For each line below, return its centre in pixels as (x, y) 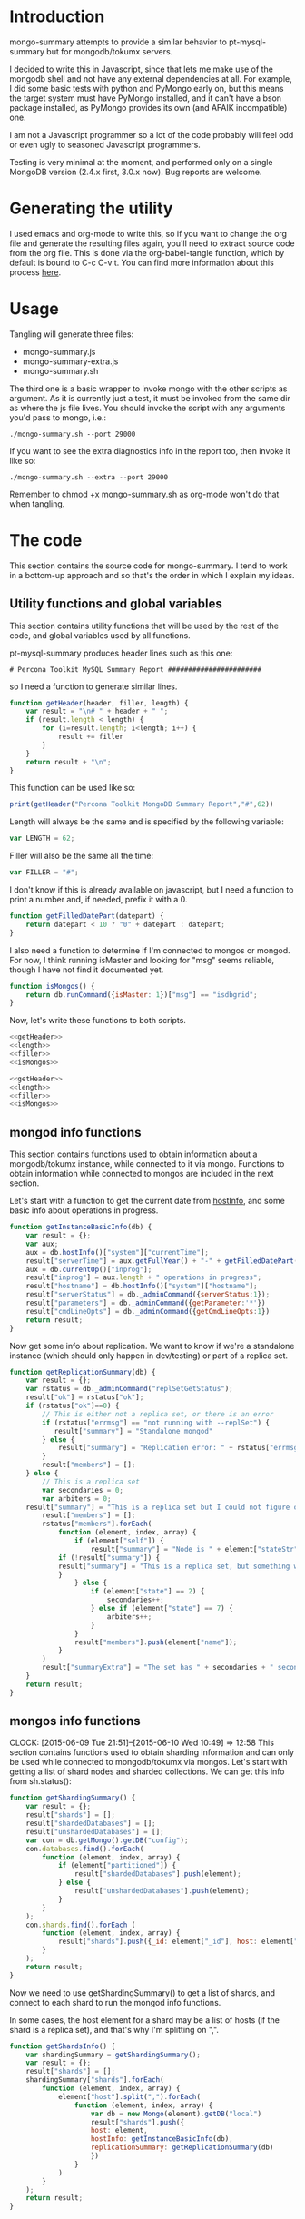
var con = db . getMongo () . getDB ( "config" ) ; (107, 1840)
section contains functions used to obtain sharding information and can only (152, 1752)
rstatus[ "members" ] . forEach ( (97, 1524)
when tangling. (37, 503)
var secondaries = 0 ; (83, 1490)
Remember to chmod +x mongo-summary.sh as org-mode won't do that (144, 494)
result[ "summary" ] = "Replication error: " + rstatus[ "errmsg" (180, 1448)
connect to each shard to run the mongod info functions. (115, 2002)
